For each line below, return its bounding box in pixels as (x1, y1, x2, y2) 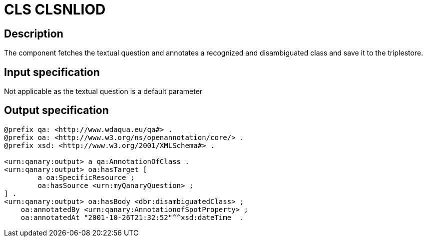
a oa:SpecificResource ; (37, 173, 135, 181)
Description (4, 27, 63, 40)
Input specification (4, 65, 100, 78)
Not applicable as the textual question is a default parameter (4, 87, 203, 96)
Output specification (4, 104, 109, 117)
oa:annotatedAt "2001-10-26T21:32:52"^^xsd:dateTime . (20, 213, 244, 221)
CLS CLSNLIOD (4, 1, 106, 18)
